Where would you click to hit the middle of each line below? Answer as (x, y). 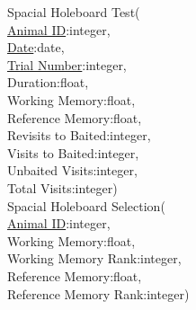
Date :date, (36, 47)
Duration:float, (48, 82)
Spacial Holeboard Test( (74, 12)
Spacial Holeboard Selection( (86, 205)
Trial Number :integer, (67, 64)
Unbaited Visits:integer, (72, 170)
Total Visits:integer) (62, 187)
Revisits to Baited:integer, (79, 135)
